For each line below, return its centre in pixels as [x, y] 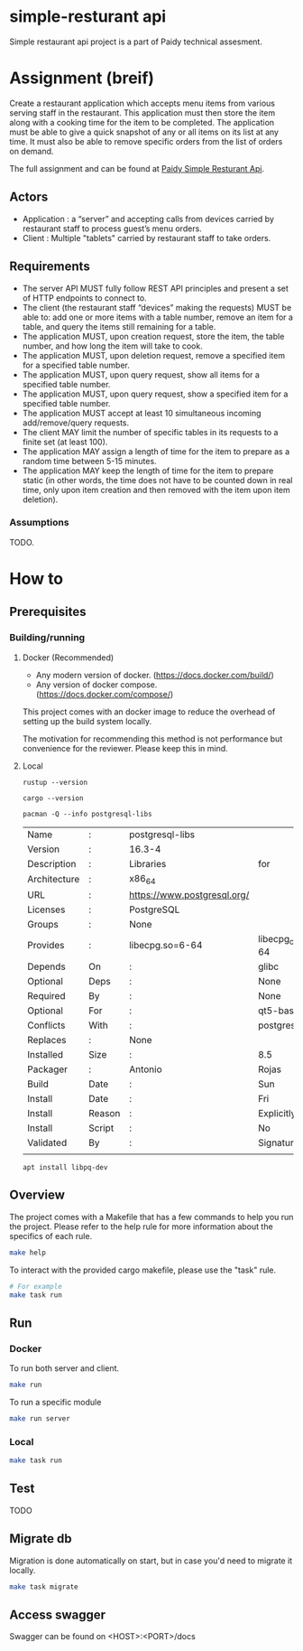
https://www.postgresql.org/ [189, 894]
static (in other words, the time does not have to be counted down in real [157, 480]
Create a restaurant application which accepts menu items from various [142, 103]
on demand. [32, 151]
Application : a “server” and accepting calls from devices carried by [148, 219]
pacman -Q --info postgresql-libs [87, 814]
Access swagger [58, 1614]
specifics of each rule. [51, 1236]
